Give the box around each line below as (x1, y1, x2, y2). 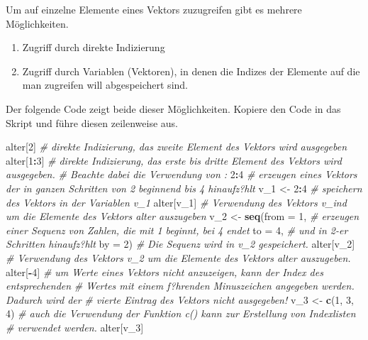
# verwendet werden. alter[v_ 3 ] (6, 319, 144, 334)
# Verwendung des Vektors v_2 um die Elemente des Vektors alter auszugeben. (6, 250, 351, 265)
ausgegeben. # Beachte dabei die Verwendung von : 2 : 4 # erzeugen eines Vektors (6, 167, 357, 182)
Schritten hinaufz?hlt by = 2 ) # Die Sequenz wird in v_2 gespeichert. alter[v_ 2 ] (6, 236, 355, 251)
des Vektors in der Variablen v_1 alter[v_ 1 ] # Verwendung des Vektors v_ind (6, 194, 347, 209)
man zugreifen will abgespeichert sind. (22, 77, 188, 92)
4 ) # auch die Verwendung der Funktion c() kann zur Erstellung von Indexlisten (6, 306, 356, 321)
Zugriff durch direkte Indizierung (22, 40, 165, 55)
